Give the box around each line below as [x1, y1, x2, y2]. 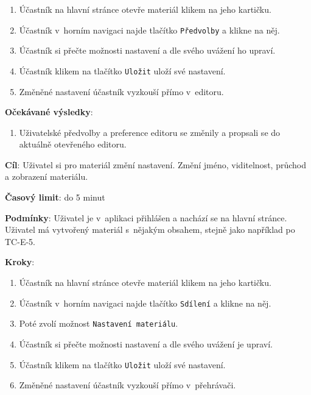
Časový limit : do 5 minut [5, 191, 105, 204]
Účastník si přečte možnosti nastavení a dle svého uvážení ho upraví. [19, 44, 276, 57]
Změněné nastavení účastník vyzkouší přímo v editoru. [19, 85, 224, 98]
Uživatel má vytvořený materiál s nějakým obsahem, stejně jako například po [5, 223, 295, 236]
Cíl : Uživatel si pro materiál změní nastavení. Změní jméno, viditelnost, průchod [5, 158, 306, 171]
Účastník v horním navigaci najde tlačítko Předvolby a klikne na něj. [19, 23, 280, 36]
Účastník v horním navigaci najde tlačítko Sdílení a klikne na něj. [19, 296, 271, 309]
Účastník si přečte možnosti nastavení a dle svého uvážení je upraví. [19, 337, 273, 350]
